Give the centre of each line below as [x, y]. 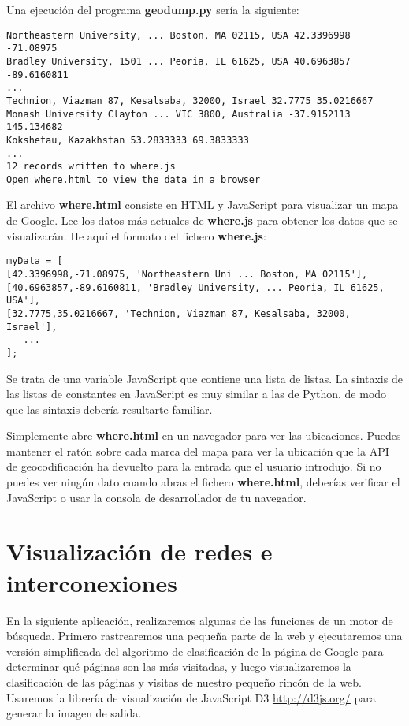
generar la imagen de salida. [74, 713]
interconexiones [92, 582]
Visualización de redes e [139, 551]
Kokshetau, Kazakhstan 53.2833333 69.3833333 [128, 140]
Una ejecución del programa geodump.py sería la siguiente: [153, 9]
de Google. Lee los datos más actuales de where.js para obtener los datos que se [202, 220]
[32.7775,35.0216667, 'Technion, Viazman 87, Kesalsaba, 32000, [178, 313]
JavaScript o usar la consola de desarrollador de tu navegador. [156, 497]
